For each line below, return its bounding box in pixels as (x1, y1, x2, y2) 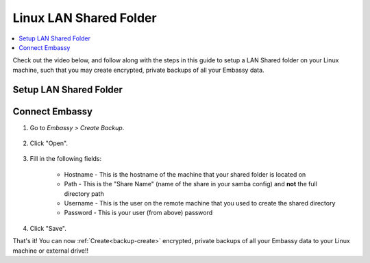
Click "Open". (29, 139, 69, 147)
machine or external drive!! (12, 247, 89, 255)
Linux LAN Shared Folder (12, 10, 157, 25)
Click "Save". (29, 224, 66, 232)
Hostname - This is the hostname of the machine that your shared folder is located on (64, 170, 306, 178)
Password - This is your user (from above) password (64, 209, 213, 217)
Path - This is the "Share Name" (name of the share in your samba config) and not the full (64, 180, 318, 188)
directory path (64, 189, 104, 198)
